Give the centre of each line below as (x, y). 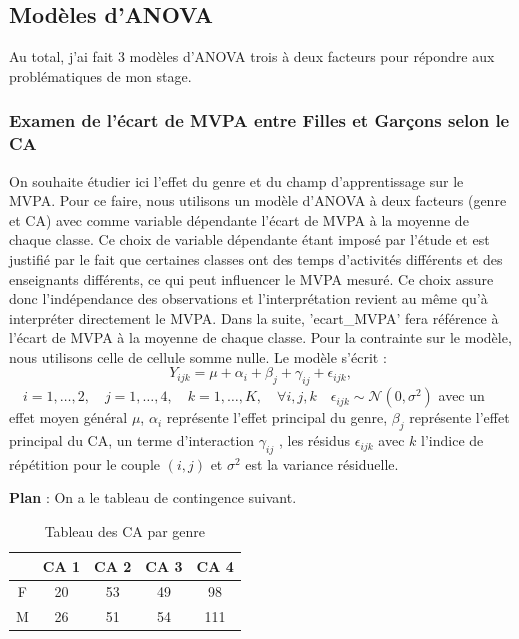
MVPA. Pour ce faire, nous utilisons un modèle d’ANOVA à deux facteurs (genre (258, 200)
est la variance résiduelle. (322, 463)
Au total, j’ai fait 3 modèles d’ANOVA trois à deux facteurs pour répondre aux (252, 56)
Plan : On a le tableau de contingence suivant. (153, 497)
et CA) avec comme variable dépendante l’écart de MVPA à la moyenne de (239, 219)
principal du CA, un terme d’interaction (132, 440)
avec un (461, 395)
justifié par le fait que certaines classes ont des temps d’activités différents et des (256, 258)
